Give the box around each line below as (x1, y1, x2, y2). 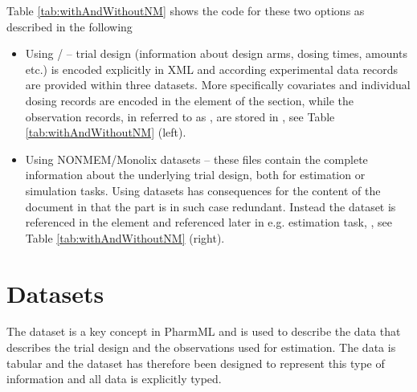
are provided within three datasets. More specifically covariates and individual (25, 76, 411, 93)
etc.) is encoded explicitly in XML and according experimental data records (25, 60, 399, 77)
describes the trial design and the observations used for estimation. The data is (6, 339, 396, 356)
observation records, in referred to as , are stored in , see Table (25, 108, 335, 125)
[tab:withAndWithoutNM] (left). (25, 124, 186, 141)
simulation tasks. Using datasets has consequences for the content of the (25, 182, 381, 198)
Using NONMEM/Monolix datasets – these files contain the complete (25, 150, 368, 167)
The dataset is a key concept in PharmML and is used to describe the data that (6, 323, 401, 340)
